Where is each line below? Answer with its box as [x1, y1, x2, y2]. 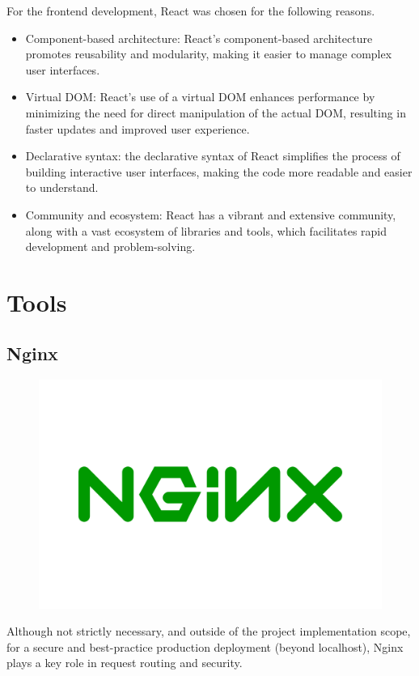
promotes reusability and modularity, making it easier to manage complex [25, 45, 392, 62]
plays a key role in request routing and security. [6, 654, 243, 671]
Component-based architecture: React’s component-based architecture [25, 29, 373, 46]
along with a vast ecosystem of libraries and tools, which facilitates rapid [25, 222, 387, 239]
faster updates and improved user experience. [25, 120, 250, 137]
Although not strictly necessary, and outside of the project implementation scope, [6, 623, 411, 640]
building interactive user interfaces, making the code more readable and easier [25, 163, 413, 180]
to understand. [25, 179, 99, 196]
